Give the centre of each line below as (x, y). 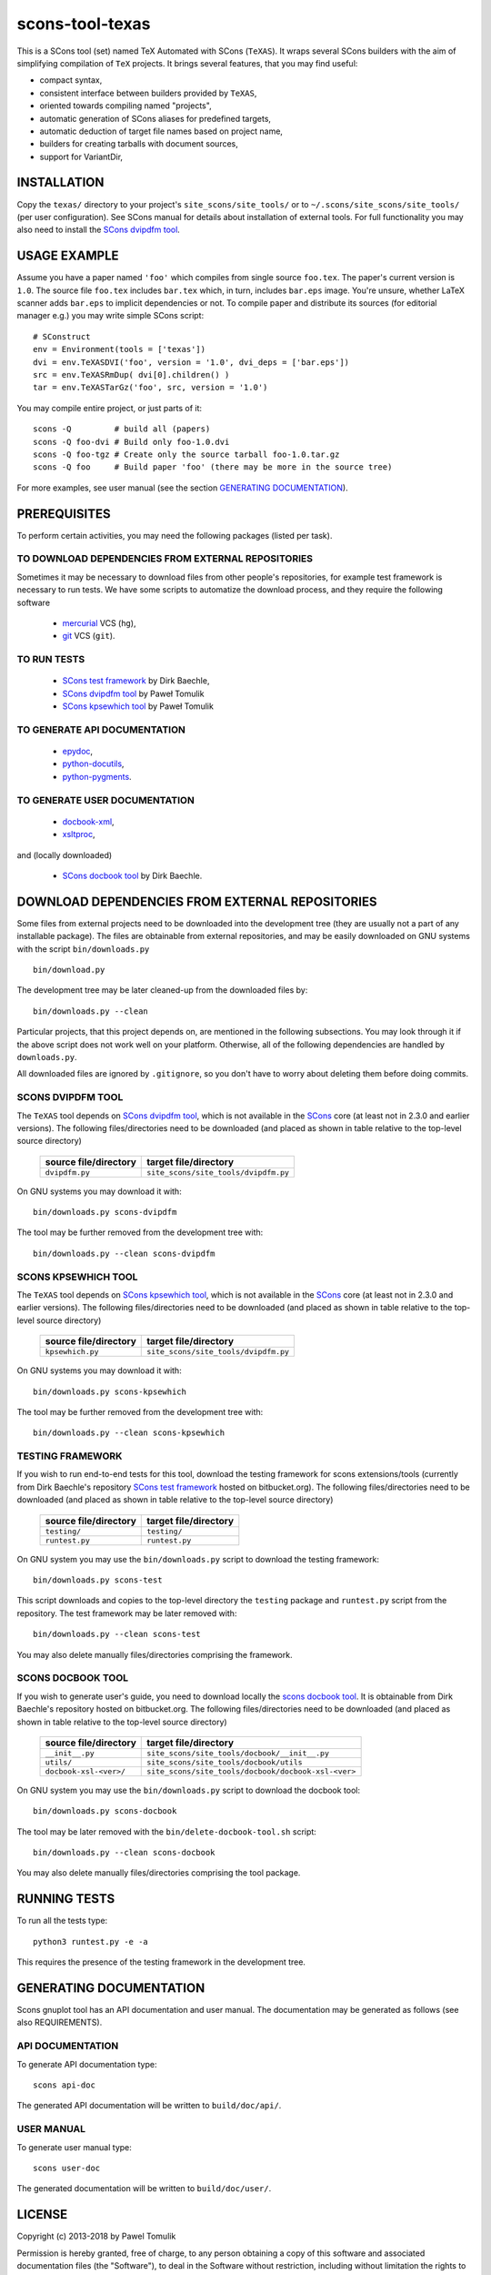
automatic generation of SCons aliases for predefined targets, (155, 118)
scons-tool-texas (84, 24)
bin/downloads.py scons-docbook (105, 1811)
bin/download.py (69, 970)
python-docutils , (93, 763)
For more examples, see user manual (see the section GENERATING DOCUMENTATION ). (183, 488)
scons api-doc (64, 2085)
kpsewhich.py (72, 1352)
